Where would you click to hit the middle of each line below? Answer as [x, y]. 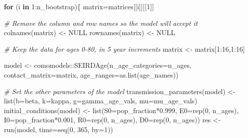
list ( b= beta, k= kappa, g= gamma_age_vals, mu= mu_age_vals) [101, 101]
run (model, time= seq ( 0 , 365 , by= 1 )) [59, 129]
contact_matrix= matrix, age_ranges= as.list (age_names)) [91, 74]
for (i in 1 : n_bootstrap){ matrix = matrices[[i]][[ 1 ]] [79, 6]
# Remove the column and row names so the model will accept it [101, 23]
